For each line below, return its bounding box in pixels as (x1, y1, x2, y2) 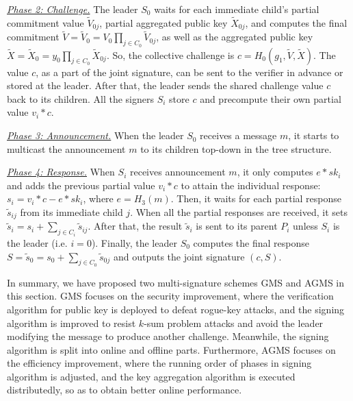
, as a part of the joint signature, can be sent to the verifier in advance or (36, 64, 343, 79)
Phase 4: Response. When (7, 165, 115, 179)
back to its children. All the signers (7, 91, 154, 106)
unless (293, 219, 318, 233)
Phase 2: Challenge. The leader (7, 2, 138, 16)
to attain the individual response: (181, 178, 321, 192)
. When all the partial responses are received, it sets (130, 205, 348, 219)
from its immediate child (20, 205, 123, 219)
